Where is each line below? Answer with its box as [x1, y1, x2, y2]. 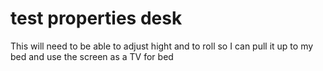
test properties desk [10, 7, 183, 30]
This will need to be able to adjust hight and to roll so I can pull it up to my [10, 40, 314, 52]
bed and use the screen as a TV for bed [10, 50, 174, 62]
